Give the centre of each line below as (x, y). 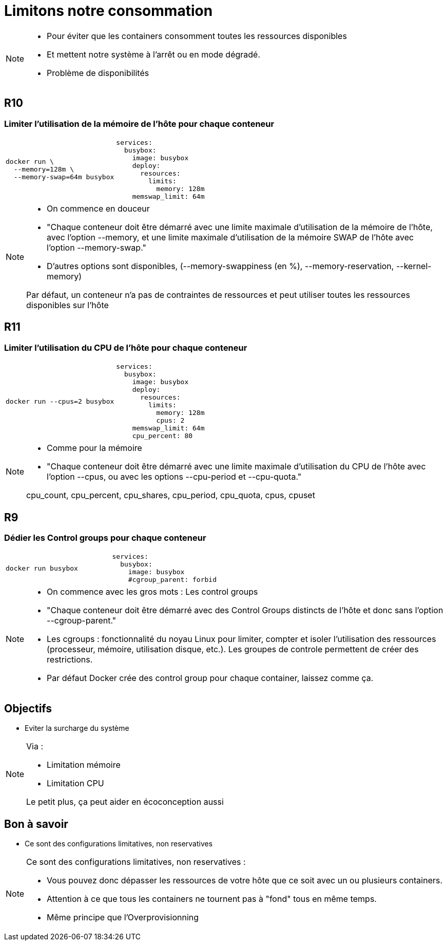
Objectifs (28, 708)
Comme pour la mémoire (94, 448)
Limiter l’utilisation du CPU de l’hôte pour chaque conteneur (126, 347)
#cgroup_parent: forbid (172, 580)
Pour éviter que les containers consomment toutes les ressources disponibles (197, 36)
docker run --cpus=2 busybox (60, 401)
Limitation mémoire (84, 765)
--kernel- (414, 266)
